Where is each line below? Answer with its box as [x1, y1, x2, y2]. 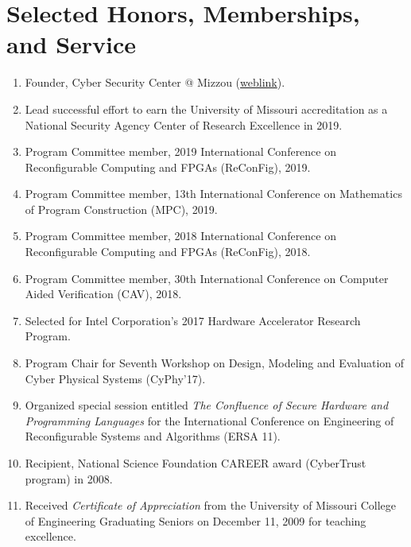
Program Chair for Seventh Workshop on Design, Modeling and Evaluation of [25, 355, 405, 371]
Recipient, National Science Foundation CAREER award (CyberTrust [25, 455, 366, 471]
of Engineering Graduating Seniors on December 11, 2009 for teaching [25, 512, 366, 529]
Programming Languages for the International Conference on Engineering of [25, 412, 394, 429]
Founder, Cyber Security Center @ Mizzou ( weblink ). [25, 74, 285, 91]
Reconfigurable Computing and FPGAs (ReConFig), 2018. [25, 243, 311, 260]
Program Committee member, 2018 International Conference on [25, 227, 336, 244]
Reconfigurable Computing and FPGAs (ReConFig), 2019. [25, 158, 311, 175]
